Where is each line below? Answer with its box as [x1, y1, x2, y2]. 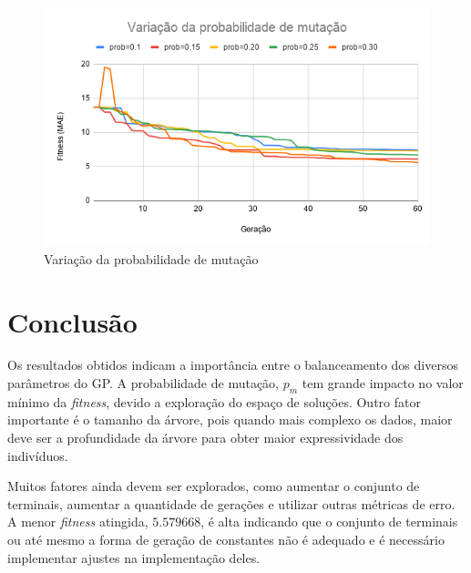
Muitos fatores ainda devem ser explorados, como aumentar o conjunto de [7, 476, 420, 496]
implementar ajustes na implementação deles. [7, 547, 261, 567]
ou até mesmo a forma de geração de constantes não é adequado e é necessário [7, 530, 445, 549]
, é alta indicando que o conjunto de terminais [200, 512, 458, 531]
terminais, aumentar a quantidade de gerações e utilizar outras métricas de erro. [7, 494, 456, 513]
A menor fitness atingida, [7, 512, 148, 531]
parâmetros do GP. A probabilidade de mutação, [7, 373, 280, 393]
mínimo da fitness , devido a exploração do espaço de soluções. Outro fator [7, 392, 421, 411]
